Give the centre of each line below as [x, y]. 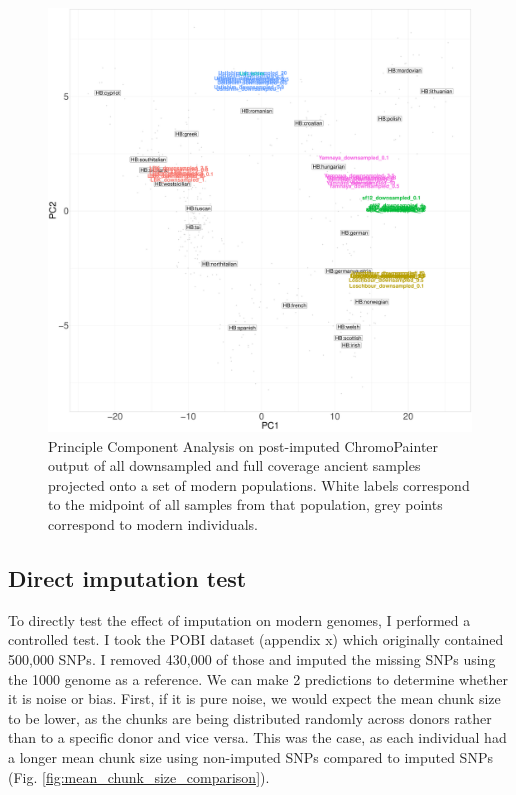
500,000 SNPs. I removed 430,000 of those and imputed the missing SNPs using [252, 658]
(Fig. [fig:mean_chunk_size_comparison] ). [139, 776]
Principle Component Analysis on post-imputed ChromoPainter [243, 445]
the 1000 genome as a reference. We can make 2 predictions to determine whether [258, 678]
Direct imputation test [127, 577]
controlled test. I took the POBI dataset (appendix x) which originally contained [256, 639]
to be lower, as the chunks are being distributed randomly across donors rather [250, 717]
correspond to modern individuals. [153, 523]
